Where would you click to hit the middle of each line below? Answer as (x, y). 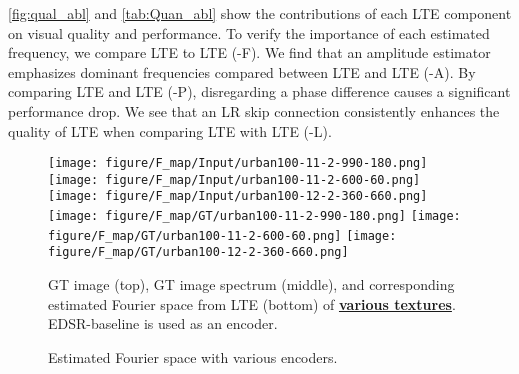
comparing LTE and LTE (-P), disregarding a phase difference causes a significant (259, 91)
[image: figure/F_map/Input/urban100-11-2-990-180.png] (238, 163)
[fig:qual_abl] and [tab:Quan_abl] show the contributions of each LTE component (260, 13)
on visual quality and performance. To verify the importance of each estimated (249, 32)
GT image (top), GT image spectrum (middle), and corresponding (251, 284)
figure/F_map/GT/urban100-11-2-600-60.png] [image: (222, 235)
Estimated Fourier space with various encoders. (193, 356)
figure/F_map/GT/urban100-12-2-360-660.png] (198, 252)
